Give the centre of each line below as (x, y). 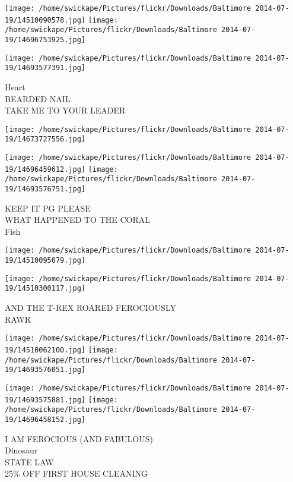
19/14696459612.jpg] (45, 169)
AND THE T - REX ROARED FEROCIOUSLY (90, 308)
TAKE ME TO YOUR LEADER (65, 110)
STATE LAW (29, 461)
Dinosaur (21, 450)
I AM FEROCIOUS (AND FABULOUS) (79, 438)
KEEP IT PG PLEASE (48, 208)
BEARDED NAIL (38, 98)
